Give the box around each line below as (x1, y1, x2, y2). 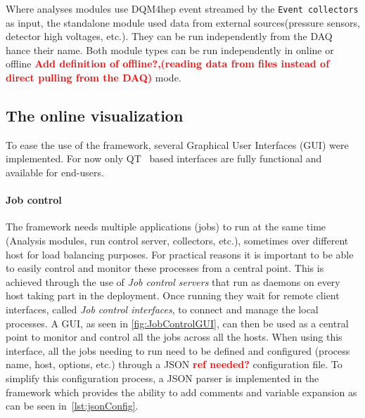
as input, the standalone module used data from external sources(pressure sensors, (6, 15, 360, 30)
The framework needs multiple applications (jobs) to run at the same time (6, 219, 326, 234)
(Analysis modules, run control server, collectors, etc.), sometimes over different (6, 233, 349, 247)
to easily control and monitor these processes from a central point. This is (6, 261, 324, 275)
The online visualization (6, 105, 184, 126)
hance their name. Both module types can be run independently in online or (6, 42, 334, 57)
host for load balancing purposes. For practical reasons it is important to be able (6, 247, 354, 261)
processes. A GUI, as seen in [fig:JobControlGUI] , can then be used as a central (6, 315, 349, 330)
